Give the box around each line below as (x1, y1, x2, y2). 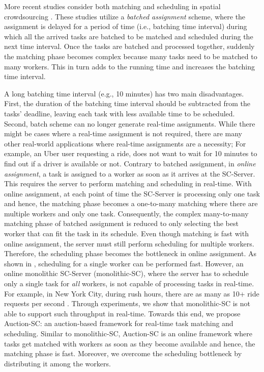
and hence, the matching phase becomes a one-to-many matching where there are (4, 198, 258, 209)
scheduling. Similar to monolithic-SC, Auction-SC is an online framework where (4, 328, 252, 338)
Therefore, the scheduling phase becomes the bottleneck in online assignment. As (4, 248, 256, 259)
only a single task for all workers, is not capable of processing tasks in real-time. (4, 278, 254, 289)
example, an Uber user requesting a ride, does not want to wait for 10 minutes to (4, 148, 257, 159)
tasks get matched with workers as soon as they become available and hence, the (4, 338, 255, 349)
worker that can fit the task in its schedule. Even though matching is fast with (4, 228, 249, 239)
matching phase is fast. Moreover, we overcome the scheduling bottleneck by (4, 348, 242, 359)
